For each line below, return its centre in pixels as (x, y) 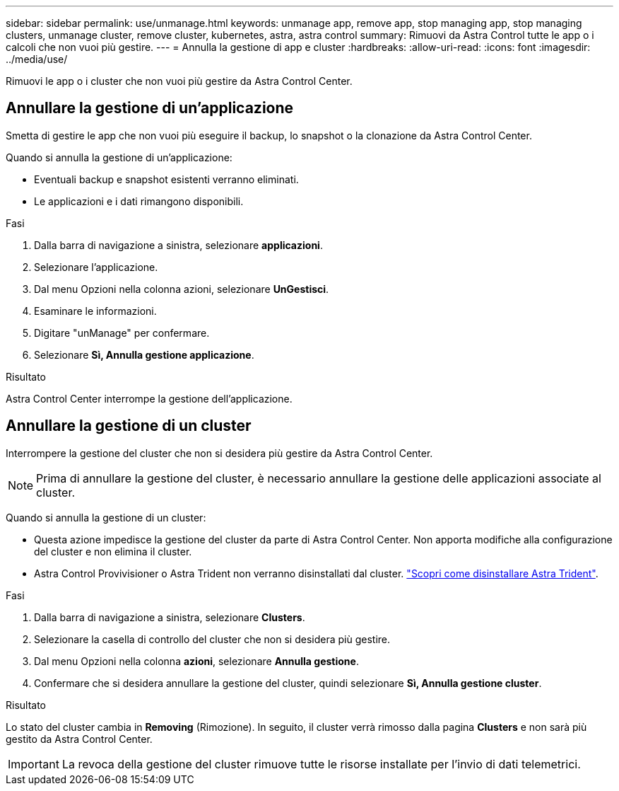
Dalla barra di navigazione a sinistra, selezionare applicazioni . (178, 245)
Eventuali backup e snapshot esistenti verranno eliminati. (166, 179)
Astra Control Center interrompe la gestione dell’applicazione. (149, 398)
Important (34, 764)
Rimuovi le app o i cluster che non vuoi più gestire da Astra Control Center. (179, 81)
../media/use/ (37, 59)
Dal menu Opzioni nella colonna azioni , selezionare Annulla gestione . (196, 661)
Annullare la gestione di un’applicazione (150, 108)
